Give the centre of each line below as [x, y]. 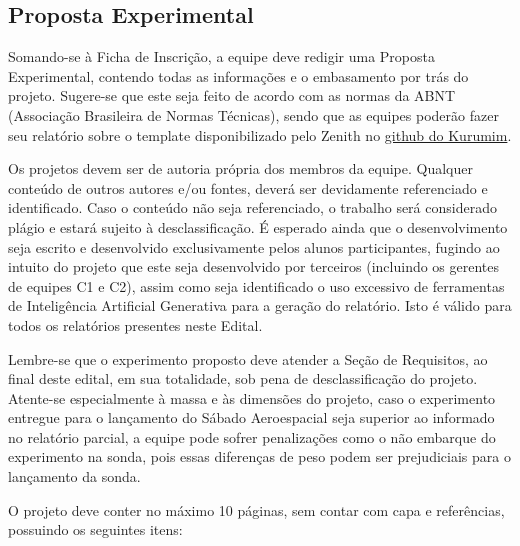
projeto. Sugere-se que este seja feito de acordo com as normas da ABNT [232, 95]
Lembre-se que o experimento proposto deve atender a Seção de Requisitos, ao [248, 358]
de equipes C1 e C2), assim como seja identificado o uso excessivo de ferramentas [256, 285]
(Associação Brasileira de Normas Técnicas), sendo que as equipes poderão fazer [253, 114]
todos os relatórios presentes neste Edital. [135, 324]
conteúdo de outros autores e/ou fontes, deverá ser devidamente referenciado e [248, 187]
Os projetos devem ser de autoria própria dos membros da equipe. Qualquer [240, 168]
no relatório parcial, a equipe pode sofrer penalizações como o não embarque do [252, 436]
